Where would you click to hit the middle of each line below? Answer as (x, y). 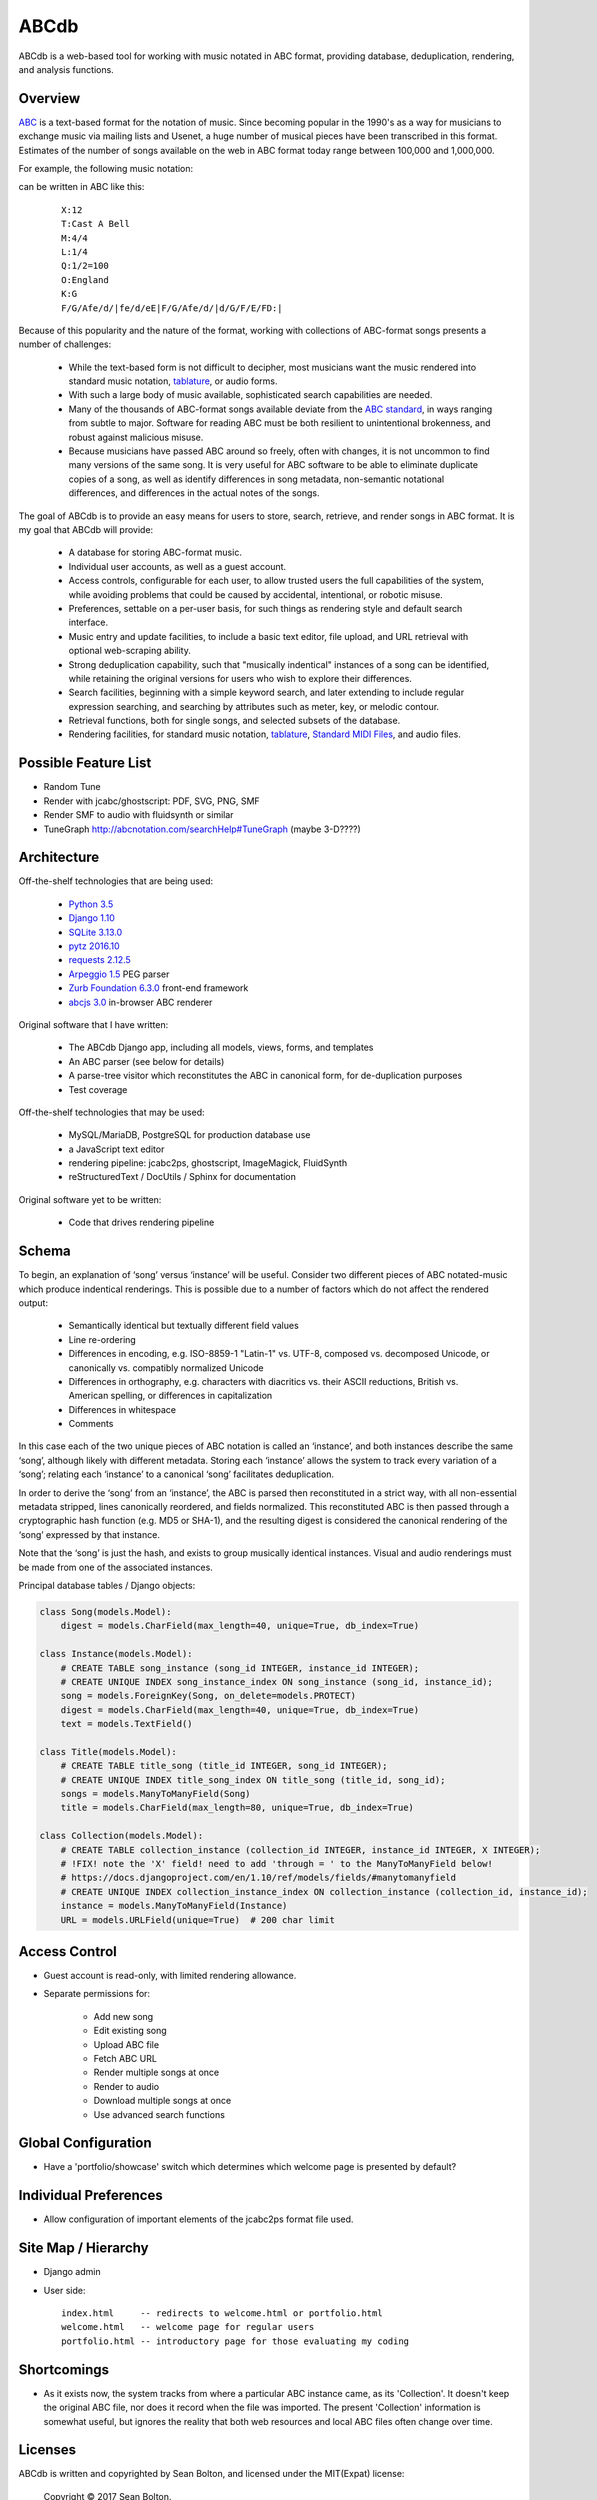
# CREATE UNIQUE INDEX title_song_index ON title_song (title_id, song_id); (253, 1779)
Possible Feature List (85, 763)
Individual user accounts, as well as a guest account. (177, 566)
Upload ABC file (126, 2044)
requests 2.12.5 (100, 960)
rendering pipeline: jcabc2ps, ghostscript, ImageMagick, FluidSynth (208, 1163)
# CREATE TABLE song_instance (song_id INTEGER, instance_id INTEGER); (240, 1668)
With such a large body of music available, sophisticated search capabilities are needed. (250, 395)
